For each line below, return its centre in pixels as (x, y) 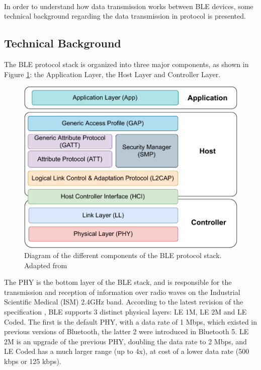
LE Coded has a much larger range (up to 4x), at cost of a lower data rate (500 (127, 351)
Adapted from (46, 265)
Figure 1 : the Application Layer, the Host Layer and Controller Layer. (112, 74)
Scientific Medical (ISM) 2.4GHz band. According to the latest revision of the (124, 302)
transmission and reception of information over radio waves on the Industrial (122, 292)
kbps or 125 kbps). (33, 361)
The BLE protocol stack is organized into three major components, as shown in (126, 64)
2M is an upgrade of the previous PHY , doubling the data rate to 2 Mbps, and (125, 341)
